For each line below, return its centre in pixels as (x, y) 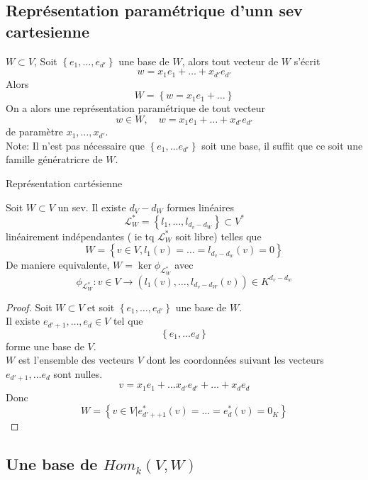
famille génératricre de (54, 159)
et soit (101, 307)
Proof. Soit (29, 307)
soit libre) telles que (218, 236)
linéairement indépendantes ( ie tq (80, 236)
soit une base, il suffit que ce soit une (282, 145)
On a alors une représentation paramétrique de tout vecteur (135, 108)
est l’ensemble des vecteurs (76, 360)
